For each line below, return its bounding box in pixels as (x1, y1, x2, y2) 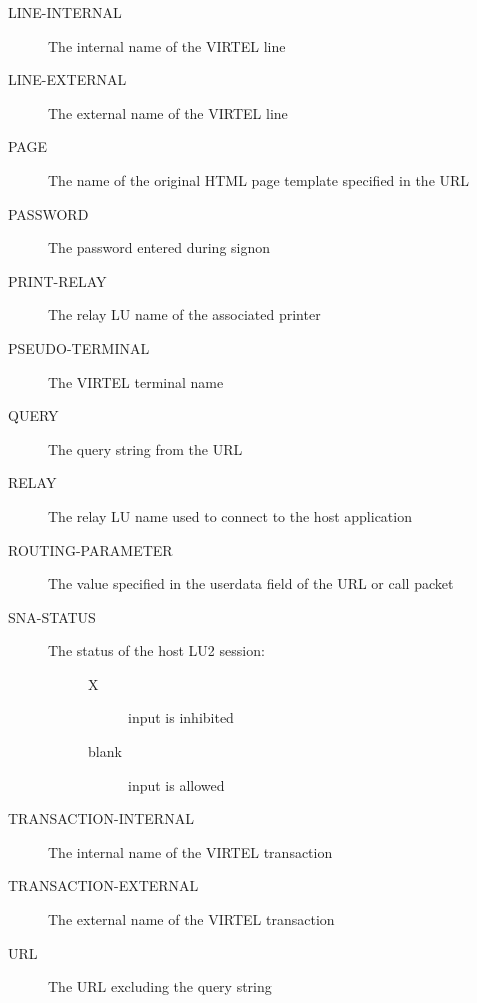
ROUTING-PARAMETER (8, 539, 173, 560)
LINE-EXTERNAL (8, 69, 127, 90)
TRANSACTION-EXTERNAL (8, 875, 199, 896)
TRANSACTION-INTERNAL (8, 808, 194, 829)
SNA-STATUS (8, 606, 96, 627)
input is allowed (128, 774, 225, 795)
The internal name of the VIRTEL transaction (48, 841, 333, 862)
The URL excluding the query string (48, 976, 272, 997)
